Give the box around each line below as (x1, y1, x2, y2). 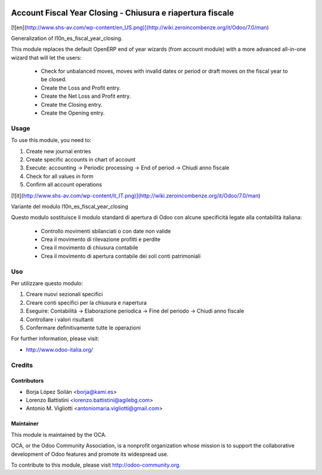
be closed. (41, 76, 67, 83)
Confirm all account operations (26, 181, 103, 188)
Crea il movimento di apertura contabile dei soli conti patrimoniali (41, 252, 201, 260)
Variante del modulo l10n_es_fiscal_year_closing (11, 203, 128, 210)
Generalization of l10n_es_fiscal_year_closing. (11, 35, 123, 42)
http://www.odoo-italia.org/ (26, 346, 94, 353)
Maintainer (11, 420, 39, 427)
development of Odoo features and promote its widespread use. (11, 451, 169, 458)
